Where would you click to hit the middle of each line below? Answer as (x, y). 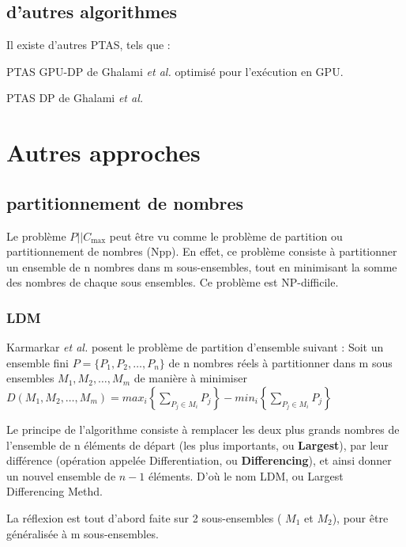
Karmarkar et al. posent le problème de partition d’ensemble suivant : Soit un (195, 347)
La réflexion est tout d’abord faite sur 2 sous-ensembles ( (144, 517)
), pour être (360, 517)
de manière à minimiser (190, 378)
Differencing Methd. (55, 491)
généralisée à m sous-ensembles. (83, 533)
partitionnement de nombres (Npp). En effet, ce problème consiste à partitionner (202, 251)
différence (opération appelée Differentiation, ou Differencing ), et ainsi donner (199, 460)
